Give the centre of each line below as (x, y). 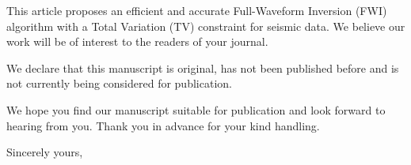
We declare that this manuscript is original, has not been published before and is (203, 67)
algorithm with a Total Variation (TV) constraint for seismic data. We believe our (206, 26)
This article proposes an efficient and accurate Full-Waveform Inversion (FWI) (197, 10)
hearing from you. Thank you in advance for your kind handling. (163, 125)
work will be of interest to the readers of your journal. (137, 41)
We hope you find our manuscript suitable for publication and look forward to (196, 109)
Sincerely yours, (45, 152)
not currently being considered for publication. (119, 83)
